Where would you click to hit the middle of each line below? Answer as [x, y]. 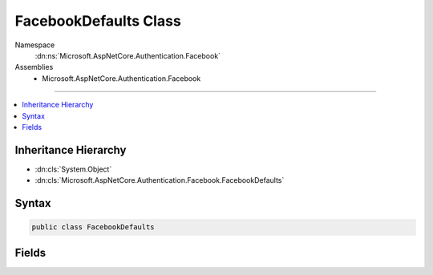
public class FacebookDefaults [93, 227]
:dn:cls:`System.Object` [73, 169]
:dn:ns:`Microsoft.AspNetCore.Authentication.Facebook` [127, 55]
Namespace [35, 45]
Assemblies [34, 67]
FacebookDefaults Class [98, 21]
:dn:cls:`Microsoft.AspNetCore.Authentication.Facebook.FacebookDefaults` [160, 180]
